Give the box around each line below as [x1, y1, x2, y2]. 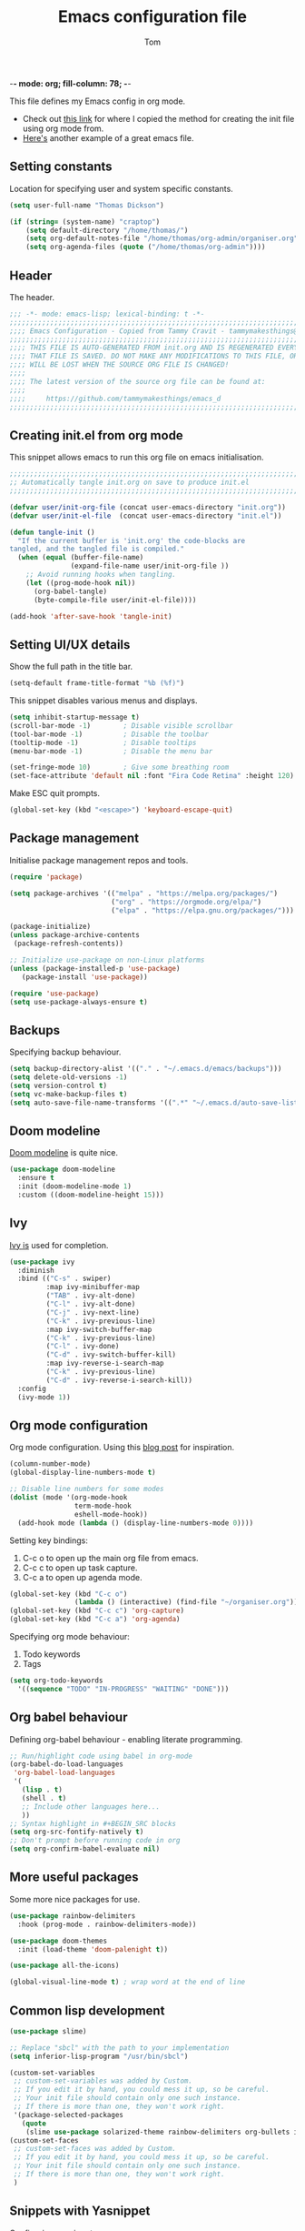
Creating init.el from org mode [9, 428, 183, 443]
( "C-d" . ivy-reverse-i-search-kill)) [45, 1376, 193, 1385]
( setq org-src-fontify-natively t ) [9, 1827, 144, 1837]
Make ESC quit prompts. [9, 788, 101, 799]
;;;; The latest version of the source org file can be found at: [9, 377, 266, 386]
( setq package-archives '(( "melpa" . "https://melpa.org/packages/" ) [9, 889, 279, 898]
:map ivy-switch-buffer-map [45, 1325, 152, 1334]
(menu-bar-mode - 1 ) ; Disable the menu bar [9, 746, 213, 756]
